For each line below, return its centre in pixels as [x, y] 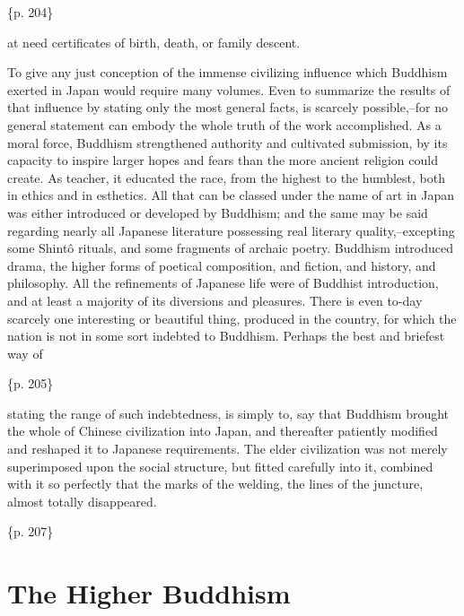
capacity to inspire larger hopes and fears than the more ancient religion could [223, 160]
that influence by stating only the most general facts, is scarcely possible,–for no [228, 107]
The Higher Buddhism [149, 593]
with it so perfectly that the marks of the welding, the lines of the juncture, [215, 484]
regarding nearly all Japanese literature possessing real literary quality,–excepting [231, 230]
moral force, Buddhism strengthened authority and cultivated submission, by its [228, 142]
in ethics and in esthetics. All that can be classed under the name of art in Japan [231, 195]
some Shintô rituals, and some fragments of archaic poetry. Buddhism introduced [231, 248]
